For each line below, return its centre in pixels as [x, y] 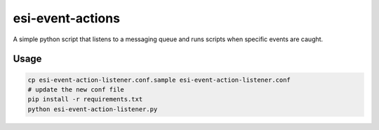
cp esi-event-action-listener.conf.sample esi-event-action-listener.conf [159, 80]
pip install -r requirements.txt [85, 99]
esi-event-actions [67, 18]
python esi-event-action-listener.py [93, 109]
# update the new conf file [76, 89]
